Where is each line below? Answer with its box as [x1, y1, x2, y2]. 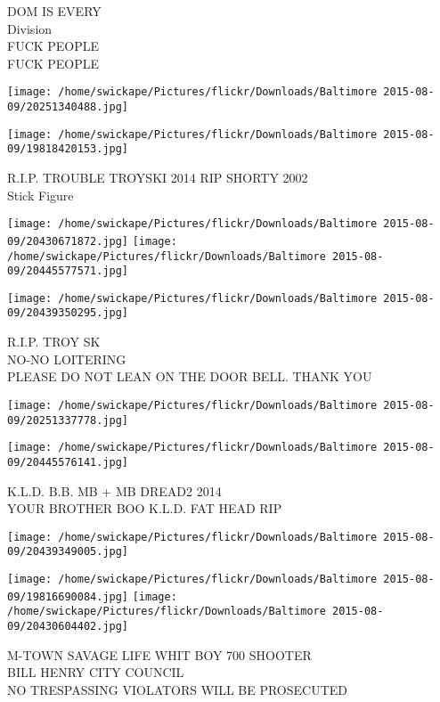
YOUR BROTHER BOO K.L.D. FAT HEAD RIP [7, 499, 282, 518]
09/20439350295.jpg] [7, 306, 129, 320]
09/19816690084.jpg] [7, 590, 129, 603]
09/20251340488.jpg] [7, 101, 129, 114]
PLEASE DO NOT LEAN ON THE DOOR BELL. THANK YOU [7, 367, 372, 386]
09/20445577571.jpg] [7, 265, 129, 278]
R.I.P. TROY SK [7, 332, 101, 351]
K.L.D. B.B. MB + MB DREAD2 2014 [7, 481, 222, 500]
